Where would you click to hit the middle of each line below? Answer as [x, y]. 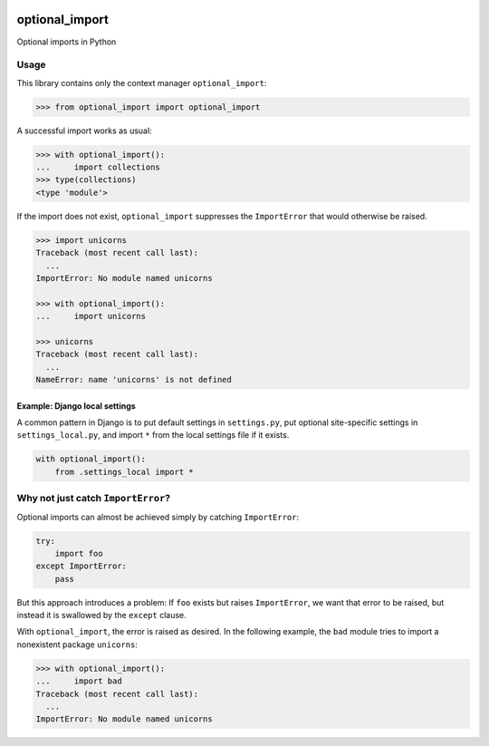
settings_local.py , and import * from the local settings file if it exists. [153, 435]
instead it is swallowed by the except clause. [102, 615]
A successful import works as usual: [85, 131]
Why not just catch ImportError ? [94, 499]
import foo [79, 553]
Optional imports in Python [67, 42]
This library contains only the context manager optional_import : [142, 82]
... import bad [79, 681]
